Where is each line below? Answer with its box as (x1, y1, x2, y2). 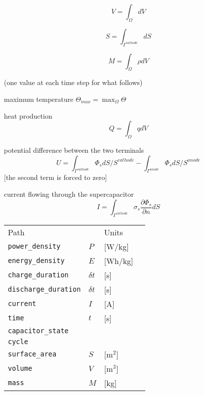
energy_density (8, 257, 65, 265)
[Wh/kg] (104, 255, 133, 266)
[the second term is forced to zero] (4, 172, 107, 182)
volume (8, 364, 33, 373)
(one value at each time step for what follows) (4, 77, 143, 88)
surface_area (8, 350, 57, 358)
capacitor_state (8, 326, 69, 335)
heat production (4, 110, 52, 121)
